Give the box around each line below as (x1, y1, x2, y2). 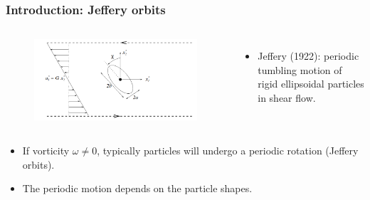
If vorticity (22, 142, 70, 157)
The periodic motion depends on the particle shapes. (22, 181, 253, 196)
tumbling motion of (258, 62, 342, 77)
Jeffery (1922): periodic (258, 48, 359, 63)
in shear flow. (258, 90, 316, 105)
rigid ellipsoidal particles (258, 76, 364, 91)
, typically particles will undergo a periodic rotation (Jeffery (97, 142, 359, 157)
